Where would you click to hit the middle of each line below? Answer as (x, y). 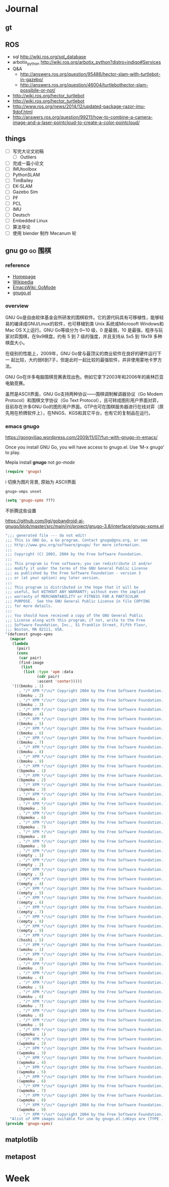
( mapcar (18, 639)
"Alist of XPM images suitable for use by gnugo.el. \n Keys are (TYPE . (87, 1119)
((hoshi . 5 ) (30, 940)
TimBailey (23, 181)
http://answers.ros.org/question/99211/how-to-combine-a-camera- (82, 117)
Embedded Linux (30, 220)
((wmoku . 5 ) (30, 987)
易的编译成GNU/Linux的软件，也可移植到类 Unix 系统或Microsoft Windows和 (84, 323)
